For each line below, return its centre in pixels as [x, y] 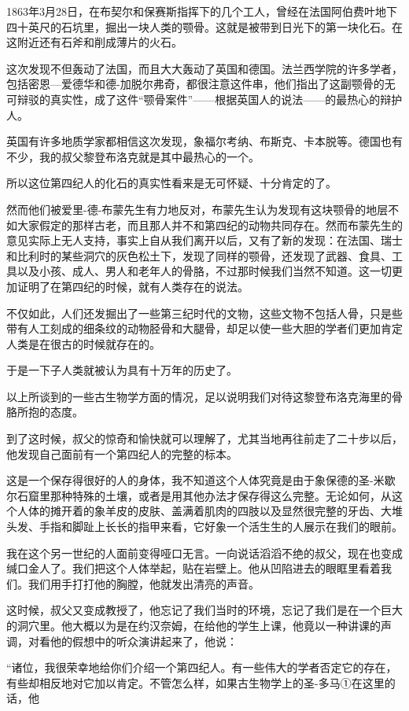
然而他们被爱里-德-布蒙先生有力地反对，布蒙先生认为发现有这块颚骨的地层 [197, 209]
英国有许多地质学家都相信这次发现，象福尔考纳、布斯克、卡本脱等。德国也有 [204, 141]
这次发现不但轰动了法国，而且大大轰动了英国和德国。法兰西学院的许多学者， [204, 68]
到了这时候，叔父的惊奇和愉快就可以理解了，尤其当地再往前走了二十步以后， [204, 438]
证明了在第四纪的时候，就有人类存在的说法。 [133, 286]
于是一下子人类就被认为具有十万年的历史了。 [122, 370]
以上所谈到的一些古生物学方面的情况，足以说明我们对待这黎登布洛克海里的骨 [204, 396]
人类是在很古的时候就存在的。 [83, 343]
